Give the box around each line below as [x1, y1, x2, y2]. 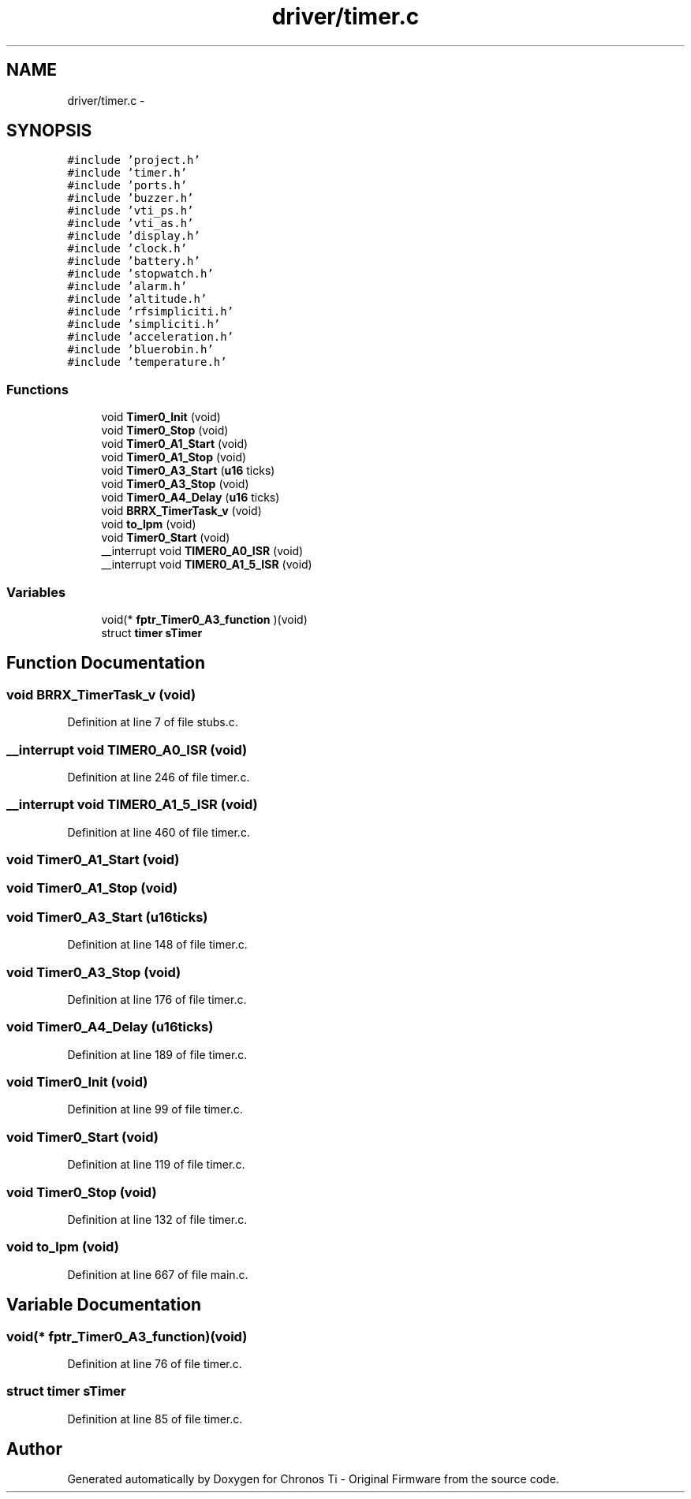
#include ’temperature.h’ [67, 356, 227, 369]
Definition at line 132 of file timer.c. [67, 1212, 248, 1226]
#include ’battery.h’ [67, 255, 200, 268]
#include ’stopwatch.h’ [67, 267, 214, 281]
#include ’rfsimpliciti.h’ [67, 305, 234, 319]
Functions [6, 381, 69, 397]
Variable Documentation [6, 1295, 202, 1315]
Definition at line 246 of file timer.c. [67, 770, 250, 784]
